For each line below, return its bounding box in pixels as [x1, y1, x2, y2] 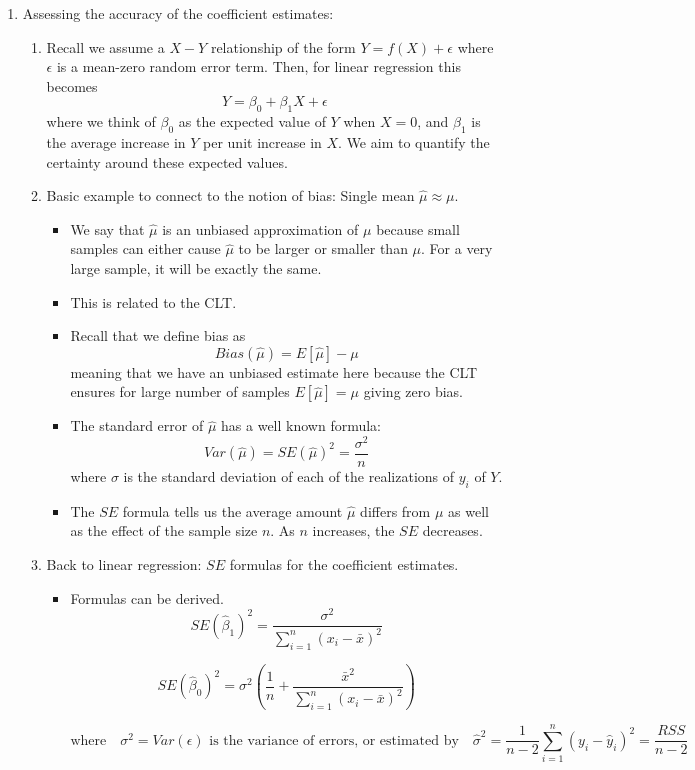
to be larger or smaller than [238, 238, 408, 259]
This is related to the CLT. [70, 291, 237, 312]
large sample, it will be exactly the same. [70, 257, 322, 278]
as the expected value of [178, 111, 326, 132]
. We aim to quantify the [338, 131, 490, 152]
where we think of [46, 111, 156, 132]
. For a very [421, 238, 493, 259]
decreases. [422, 520, 483, 541]
